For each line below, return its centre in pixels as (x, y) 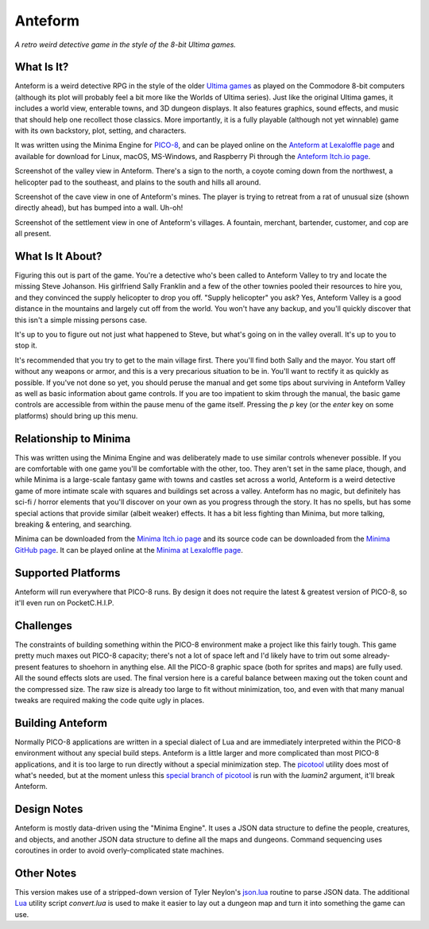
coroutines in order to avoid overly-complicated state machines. (119, 850)
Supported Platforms (68, 573)
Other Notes (46, 873)
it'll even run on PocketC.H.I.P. (64, 603)
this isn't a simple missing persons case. (81, 320)
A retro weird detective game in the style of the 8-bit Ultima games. (125, 45)
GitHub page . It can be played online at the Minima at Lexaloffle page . (129, 550)
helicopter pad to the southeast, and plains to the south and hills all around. (138, 182)
